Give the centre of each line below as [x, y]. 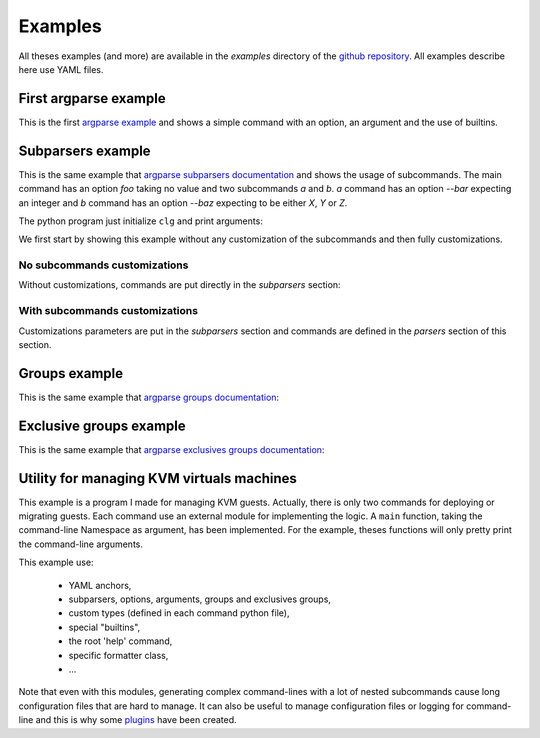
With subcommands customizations [108, 311]
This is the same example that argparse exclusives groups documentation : [171, 449]
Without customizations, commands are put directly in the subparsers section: [179, 285]
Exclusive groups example [102, 425]
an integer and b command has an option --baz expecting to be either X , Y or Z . [183, 202]
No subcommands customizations [103, 265]
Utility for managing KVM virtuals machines [157, 478]
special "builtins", [104, 627]
